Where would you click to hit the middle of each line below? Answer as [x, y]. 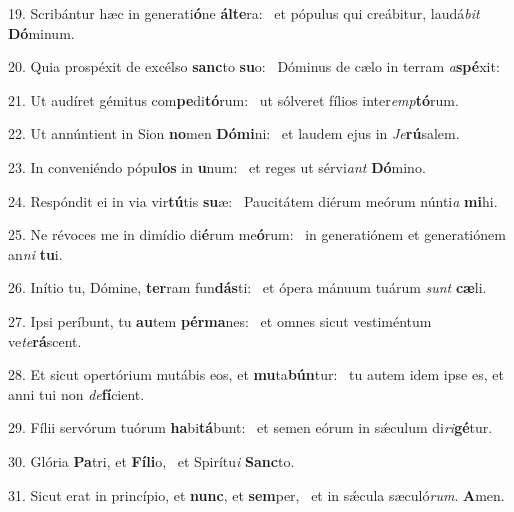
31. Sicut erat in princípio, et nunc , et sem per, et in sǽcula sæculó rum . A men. [256, 494]
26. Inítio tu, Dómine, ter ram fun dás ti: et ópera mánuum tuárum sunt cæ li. [247, 287]
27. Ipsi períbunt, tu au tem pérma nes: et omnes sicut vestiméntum [220, 320]
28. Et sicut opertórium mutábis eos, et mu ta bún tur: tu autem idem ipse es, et [256, 374]
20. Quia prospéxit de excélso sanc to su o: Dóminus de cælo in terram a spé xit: [254, 66]
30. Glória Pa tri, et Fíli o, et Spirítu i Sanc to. [151, 460]
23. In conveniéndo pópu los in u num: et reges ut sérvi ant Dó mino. [217, 166]
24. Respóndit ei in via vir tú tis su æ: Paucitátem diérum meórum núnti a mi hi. [253, 200]
